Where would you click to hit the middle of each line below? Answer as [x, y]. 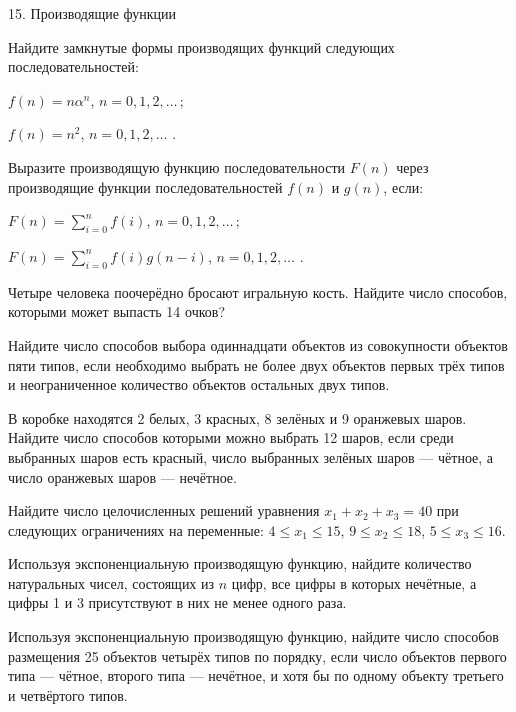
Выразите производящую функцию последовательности [177, 166]
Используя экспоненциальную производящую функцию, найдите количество [240, 563]
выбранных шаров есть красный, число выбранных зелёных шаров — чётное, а [251, 456]
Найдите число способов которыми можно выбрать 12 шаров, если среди [231, 437]
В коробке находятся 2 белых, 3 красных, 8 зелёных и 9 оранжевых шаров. [237, 417]
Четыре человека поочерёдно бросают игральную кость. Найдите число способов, [258, 291]
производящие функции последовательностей [145, 186]
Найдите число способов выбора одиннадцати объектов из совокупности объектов [258, 344]
